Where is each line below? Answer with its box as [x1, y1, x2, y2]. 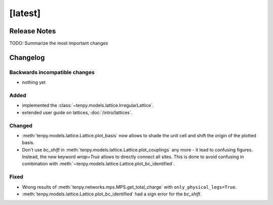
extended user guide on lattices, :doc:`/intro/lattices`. [22, 109, 132, 116]
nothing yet [22, 79, 46, 85]
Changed [9, 122, 33, 129]
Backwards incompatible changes [9, 69, 95, 76]
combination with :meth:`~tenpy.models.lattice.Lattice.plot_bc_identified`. [22, 161, 175, 167]
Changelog [9, 53, 45, 62]
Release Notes [9, 27, 56, 35]
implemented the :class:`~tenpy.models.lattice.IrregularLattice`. [22, 102, 154, 109]
